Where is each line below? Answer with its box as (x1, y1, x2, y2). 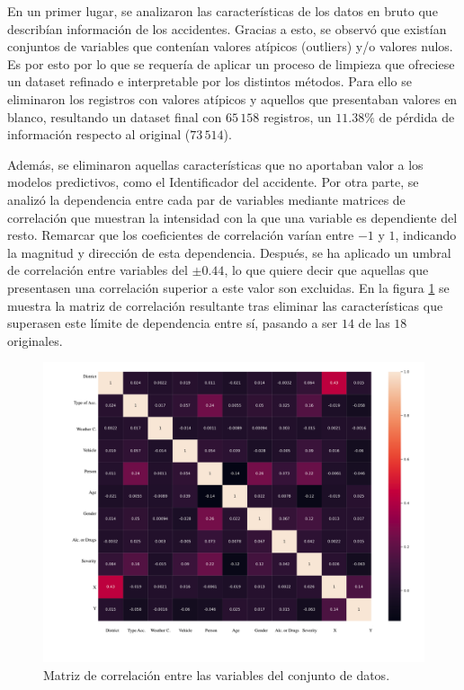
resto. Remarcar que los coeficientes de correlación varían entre (7, 226, 354, 244)
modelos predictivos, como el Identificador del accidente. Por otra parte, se (7, 172, 419, 191)
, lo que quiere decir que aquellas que (224, 261, 429, 279)
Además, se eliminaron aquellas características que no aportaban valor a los (7, 155, 424, 173)
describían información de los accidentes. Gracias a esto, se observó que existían (7, 19, 447, 38)
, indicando (395, 226, 457, 244)
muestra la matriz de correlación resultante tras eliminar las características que (7, 296, 443, 314)
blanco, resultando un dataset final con (7, 107, 222, 126)
